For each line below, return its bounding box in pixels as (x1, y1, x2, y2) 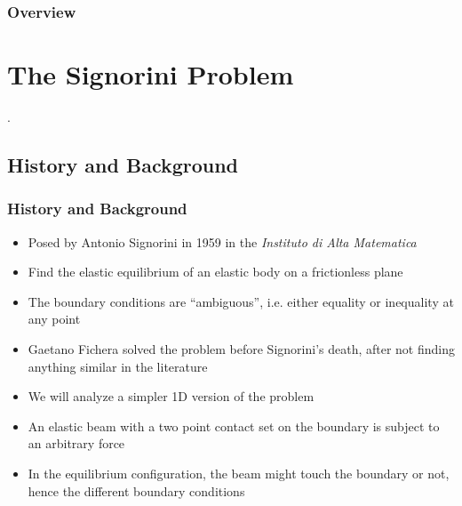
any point (28, 309, 81, 328)
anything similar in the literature (28, 357, 208, 375)
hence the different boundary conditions (28, 481, 245, 500)
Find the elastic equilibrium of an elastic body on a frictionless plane (28, 262, 403, 281)
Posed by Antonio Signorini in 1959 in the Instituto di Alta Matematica (28, 232, 417, 251)
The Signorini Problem (7, 56, 294, 92)
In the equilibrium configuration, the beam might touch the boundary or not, (28, 463, 450, 482)
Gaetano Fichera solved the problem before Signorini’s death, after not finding (28, 339, 455, 357)
